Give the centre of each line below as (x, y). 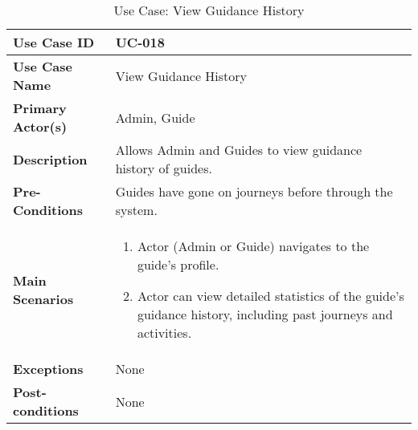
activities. (164, 333)
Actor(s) (40, 126)
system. (136, 210)
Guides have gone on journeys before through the (254, 191)
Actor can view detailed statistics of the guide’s (270, 296)
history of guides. (164, 168)
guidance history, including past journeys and (265, 314)
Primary (40, 108)
